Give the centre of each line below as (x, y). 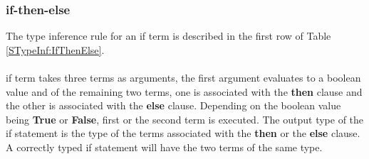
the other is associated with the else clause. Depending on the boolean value (173, 105)
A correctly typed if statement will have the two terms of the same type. (164, 147)
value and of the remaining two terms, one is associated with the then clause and (184, 91)
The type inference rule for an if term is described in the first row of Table (168, 36)
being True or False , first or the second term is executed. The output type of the (185, 119)
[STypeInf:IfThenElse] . (55, 49)
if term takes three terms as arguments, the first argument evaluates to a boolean (183, 77)
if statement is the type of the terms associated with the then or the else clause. (183, 133)
